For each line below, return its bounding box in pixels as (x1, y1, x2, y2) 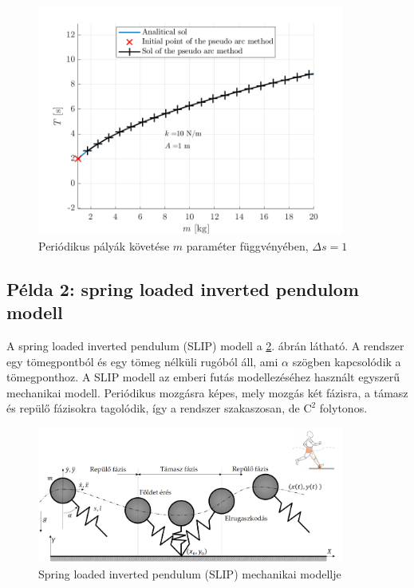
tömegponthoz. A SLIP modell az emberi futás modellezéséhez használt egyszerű (6, 369, 400, 385)
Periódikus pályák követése (38, 237, 170, 254)
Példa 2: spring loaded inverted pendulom (6, 276, 359, 301)
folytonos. (319, 400, 368, 416)
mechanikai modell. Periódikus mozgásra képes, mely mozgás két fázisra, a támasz (6, 384, 408, 401)
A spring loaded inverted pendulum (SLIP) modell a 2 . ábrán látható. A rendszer (6, 337, 404, 353)
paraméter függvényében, (186, 237, 309, 254)
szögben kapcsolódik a (292, 353, 401, 369)
